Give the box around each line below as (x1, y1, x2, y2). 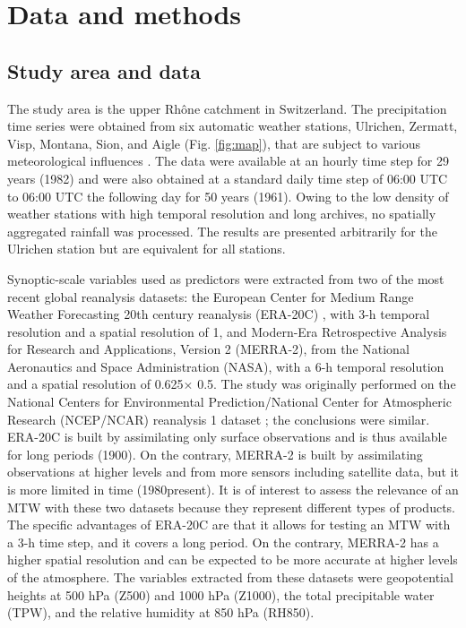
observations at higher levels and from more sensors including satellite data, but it (7, 462, 459, 481)
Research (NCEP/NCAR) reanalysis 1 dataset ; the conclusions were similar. (7, 409, 430, 428)
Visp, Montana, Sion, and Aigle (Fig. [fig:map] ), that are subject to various (7, 133, 421, 152)
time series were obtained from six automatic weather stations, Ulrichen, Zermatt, (7, 116, 458, 135)
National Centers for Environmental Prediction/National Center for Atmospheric (7, 392, 452, 411)
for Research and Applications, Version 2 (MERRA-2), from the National (7, 340, 410, 358)
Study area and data (7, 56, 201, 84)
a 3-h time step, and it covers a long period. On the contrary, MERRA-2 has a (7, 532, 439, 551)
